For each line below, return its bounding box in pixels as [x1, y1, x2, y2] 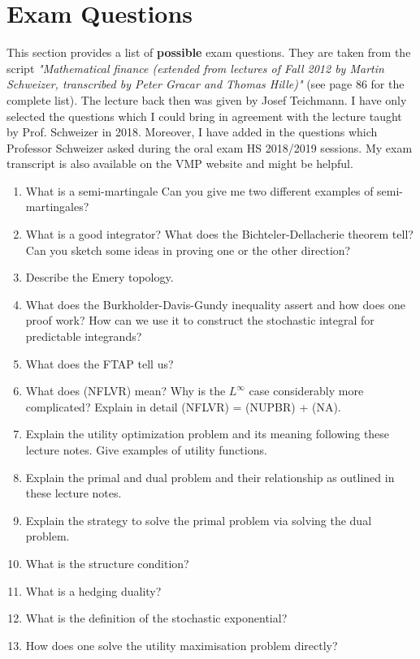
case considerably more [249, 382, 364, 399]
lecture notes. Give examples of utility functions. [25, 441, 267, 458]
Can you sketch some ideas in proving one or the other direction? [25, 241, 351, 258]
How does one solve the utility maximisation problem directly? [25, 636, 338, 653]
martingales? [25, 198, 89, 215]
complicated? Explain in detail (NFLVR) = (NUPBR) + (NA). [25, 398, 341, 415]
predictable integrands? [25, 328, 142, 345]
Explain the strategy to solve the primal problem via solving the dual [25, 511, 372, 528]
